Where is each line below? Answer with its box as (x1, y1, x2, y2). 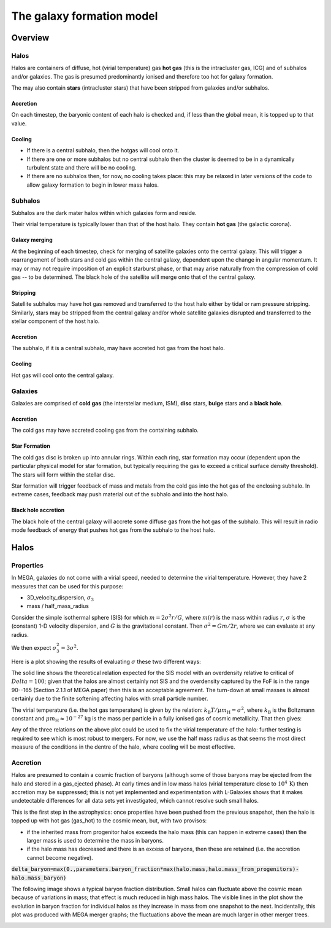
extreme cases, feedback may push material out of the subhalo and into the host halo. (11, 491, 229, 498)
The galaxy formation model (11, 9, 158, 23)
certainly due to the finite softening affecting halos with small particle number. (11, 695, 208, 703)
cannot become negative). (26, 854, 93, 861)
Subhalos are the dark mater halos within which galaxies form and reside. (11, 209, 197, 216)
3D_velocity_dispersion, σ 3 (26, 594, 94, 602)
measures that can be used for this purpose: (11, 582, 124, 590)
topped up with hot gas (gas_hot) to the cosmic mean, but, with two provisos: (11, 817, 207, 824)
